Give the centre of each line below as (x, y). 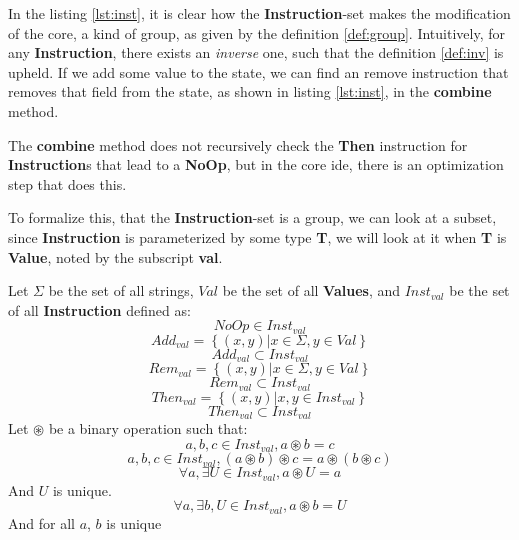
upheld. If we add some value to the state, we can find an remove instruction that (258, 71)
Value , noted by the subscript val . (115, 256)
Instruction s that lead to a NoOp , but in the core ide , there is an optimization (256, 164)
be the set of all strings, (121, 290)
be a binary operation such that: (148, 428)
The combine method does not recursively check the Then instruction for (238, 144)
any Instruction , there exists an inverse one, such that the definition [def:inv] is (256, 52)
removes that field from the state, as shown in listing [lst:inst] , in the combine (250, 91)
